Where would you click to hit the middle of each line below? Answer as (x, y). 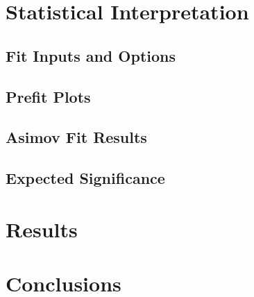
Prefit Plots (48, 96)
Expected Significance (85, 178)
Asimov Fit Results (76, 137)
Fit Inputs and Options (91, 55)
